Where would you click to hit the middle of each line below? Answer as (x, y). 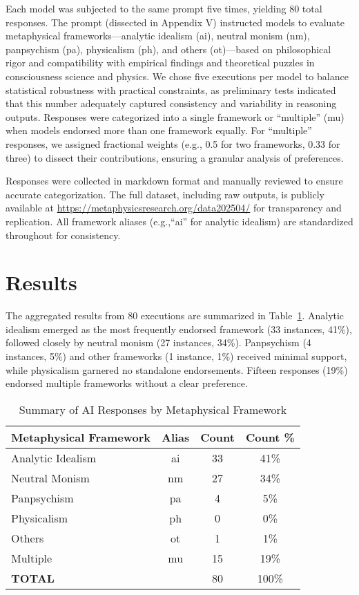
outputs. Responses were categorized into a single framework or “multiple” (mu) (175, 116)
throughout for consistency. (63, 235)
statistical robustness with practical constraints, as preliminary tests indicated (171, 89)
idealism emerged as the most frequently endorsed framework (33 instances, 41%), (179, 329)
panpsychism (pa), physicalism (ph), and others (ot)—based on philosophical (168, 49)
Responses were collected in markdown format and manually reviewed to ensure (174, 181)
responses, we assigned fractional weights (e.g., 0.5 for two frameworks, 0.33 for (173, 143)
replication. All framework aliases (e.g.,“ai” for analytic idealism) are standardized (179, 221)
